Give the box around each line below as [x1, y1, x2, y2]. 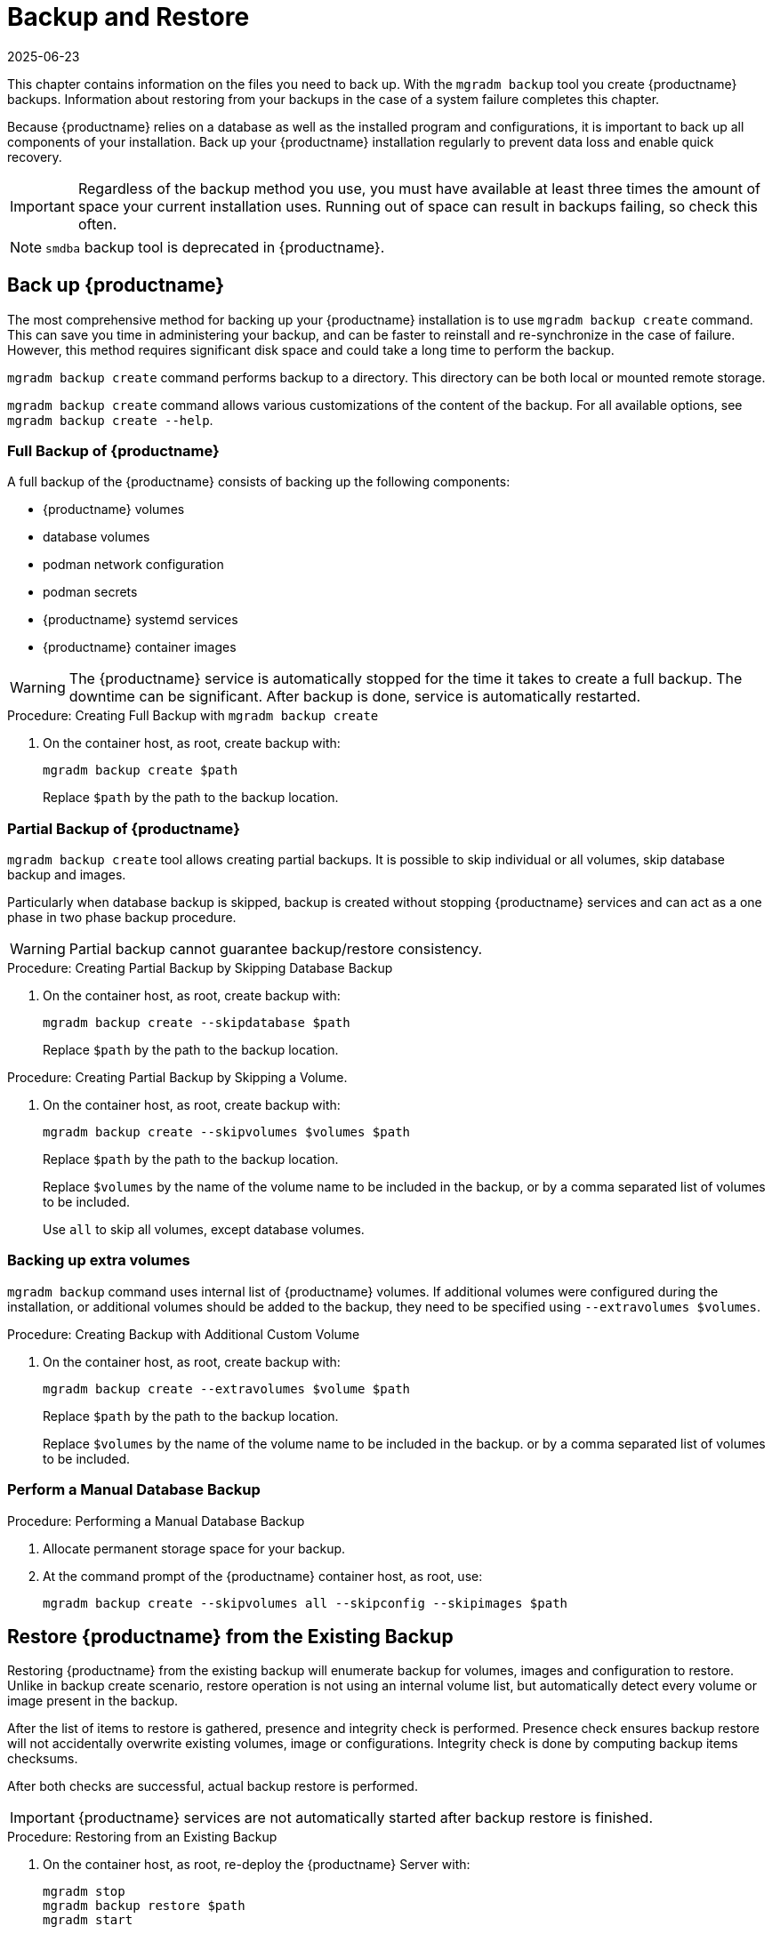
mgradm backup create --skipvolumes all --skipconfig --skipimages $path [43, 1595, 568, 1610]
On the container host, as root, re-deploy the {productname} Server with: [43, 1857, 470, 1873]
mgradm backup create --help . [7, 412, 213, 428]
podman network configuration [43, 557, 224, 573]
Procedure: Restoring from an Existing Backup [7, 1829, 277, 1845]
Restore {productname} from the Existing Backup [7, 1625, 454, 1649]
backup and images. [7, 867, 126, 883]
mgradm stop [43, 1884, 125, 1899]
